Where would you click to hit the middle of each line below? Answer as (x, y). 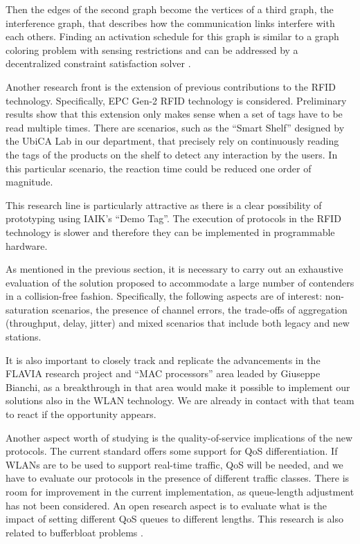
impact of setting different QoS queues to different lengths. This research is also (174, 519)
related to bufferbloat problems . (74, 532)
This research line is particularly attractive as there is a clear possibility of (164, 205)
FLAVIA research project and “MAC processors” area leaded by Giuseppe (163, 373)
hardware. (27, 245)
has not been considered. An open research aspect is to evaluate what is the (166, 505)
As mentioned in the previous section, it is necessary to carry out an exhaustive (174, 269)
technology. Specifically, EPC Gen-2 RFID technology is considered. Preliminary (176, 100)
